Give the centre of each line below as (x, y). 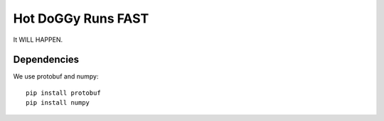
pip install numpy (58, 103)
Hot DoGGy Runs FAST (81, 18)
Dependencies (46, 60)
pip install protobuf (63, 93)
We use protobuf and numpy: (56, 76)
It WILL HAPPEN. (38, 40)
